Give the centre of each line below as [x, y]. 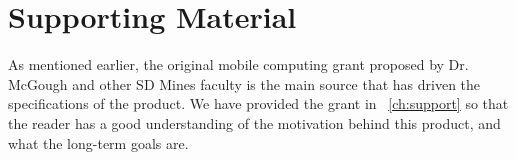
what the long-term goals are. [98, 142]
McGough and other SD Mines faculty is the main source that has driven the [244, 83]
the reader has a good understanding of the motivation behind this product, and [254, 122]
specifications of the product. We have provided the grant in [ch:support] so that [258, 103]
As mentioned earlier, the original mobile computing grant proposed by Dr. [238, 64]
